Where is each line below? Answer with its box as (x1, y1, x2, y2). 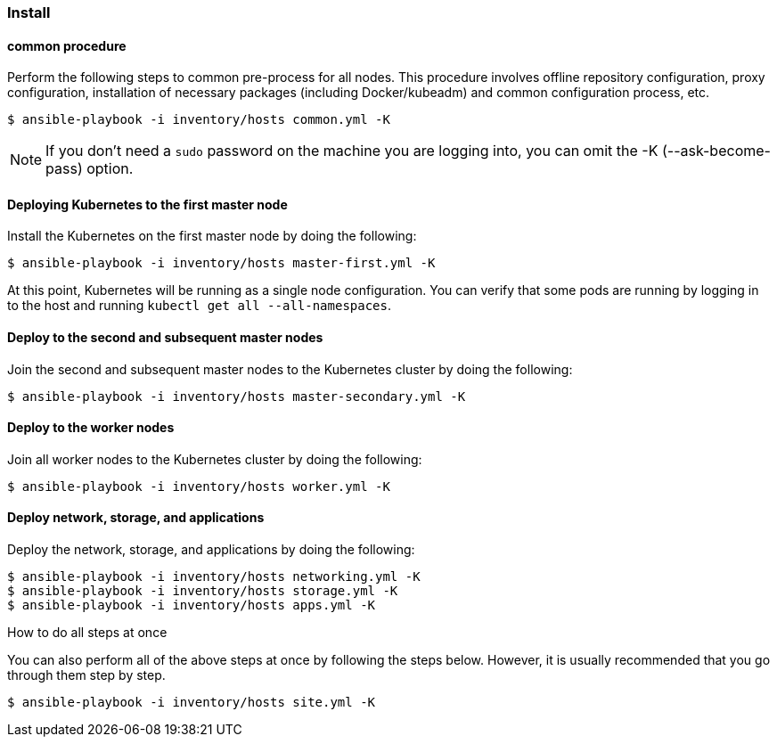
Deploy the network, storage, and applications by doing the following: (7, 542, 415, 558)
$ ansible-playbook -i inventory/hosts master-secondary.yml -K (7, 388, 466, 404)
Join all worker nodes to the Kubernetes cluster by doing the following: (7, 451, 422, 467)
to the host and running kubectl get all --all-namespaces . (7, 298, 391, 314)
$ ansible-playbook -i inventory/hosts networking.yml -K (7, 569, 421, 585)
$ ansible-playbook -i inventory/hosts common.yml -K (7, 112, 390, 127)
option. (86, 159, 134, 178)
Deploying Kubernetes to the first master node (7, 196, 288, 212)
